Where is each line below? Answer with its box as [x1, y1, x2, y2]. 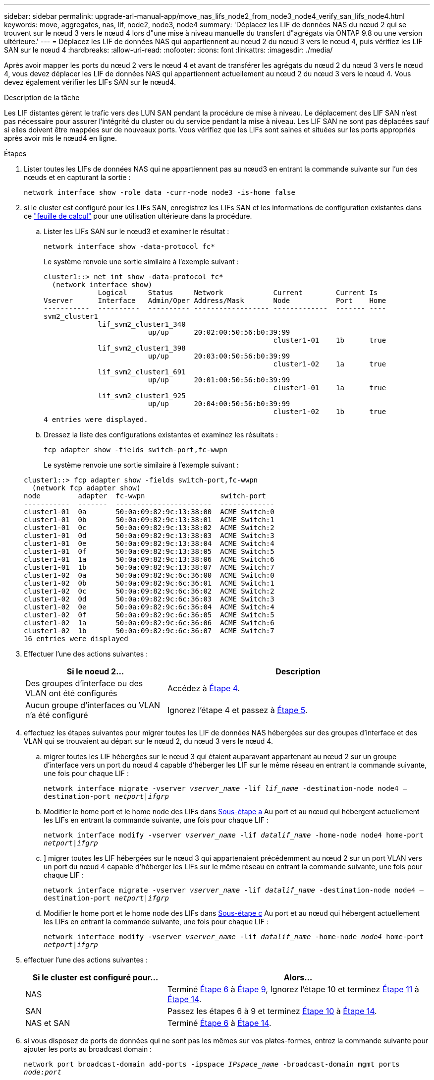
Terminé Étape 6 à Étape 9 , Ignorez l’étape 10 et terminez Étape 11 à [167, 984, 419, 994]
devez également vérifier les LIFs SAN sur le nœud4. [4, 78, 176, 86]
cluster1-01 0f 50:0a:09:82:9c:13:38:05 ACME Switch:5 [24, 547, 274, 555]
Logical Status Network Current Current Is [98, 289, 378, 297]
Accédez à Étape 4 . [167, 683, 240, 693]
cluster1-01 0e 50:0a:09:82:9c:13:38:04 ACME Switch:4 [24, 540, 274, 547]
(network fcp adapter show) [32, 484, 141, 492]
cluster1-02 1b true [273, 408, 386, 416]
